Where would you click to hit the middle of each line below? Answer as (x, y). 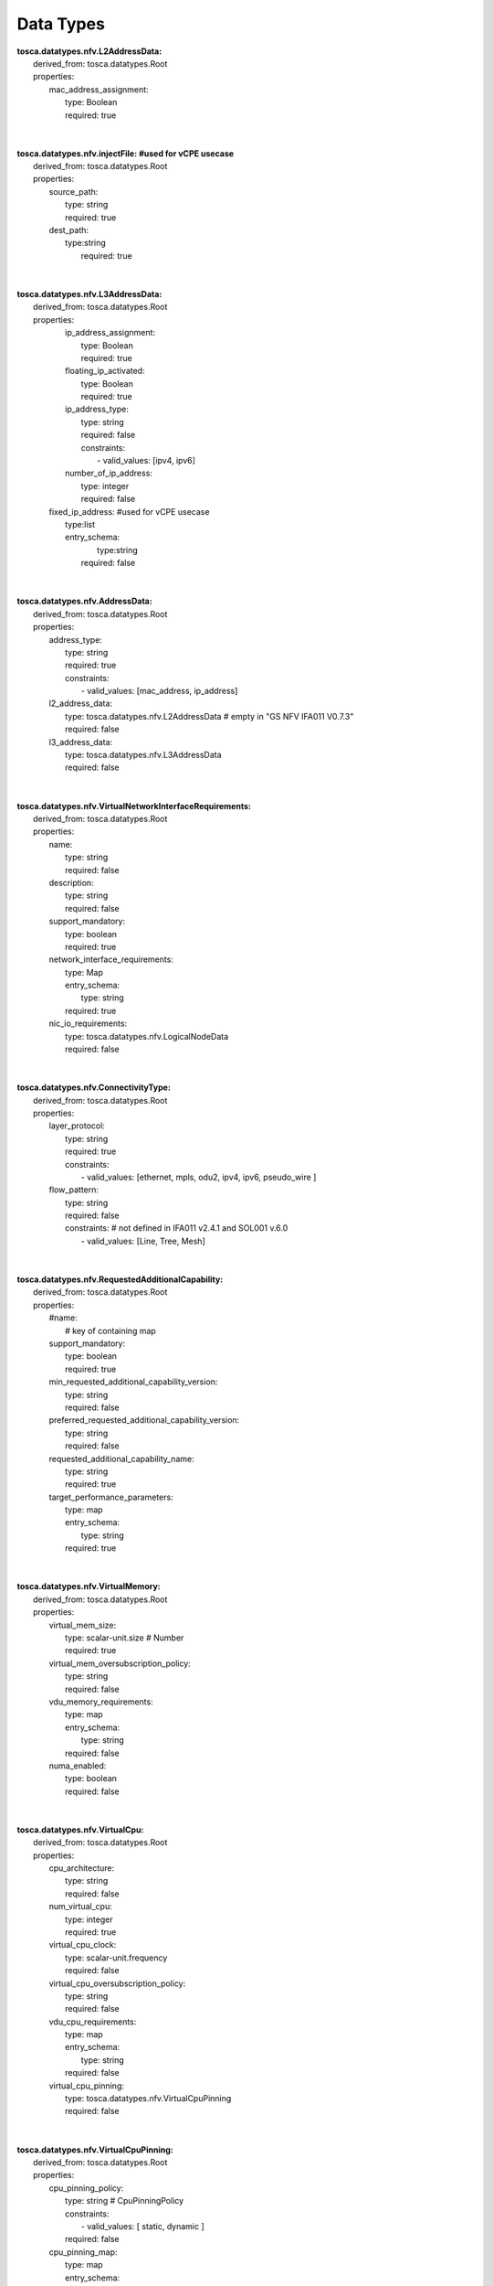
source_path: (73, 191)
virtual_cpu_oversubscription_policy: (117, 1983)
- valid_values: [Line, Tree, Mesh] (143, 1241)
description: (72, 882)
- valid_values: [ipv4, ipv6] (147, 461)
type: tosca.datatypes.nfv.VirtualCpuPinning (148, 2099)
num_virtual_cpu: (81, 1907)
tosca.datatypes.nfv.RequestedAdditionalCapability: (120, 1279)
